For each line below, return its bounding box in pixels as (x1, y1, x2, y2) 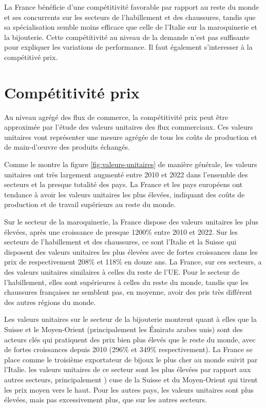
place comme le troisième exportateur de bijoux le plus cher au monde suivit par (4, 354, 258, 364)
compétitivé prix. (4, 51, 58, 62)
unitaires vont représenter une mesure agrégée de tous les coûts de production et (4, 131, 257, 142)
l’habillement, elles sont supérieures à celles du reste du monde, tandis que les (4, 276, 249, 287)
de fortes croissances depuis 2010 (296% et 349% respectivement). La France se (4, 344, 253, 355)
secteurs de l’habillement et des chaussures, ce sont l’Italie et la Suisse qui (4, 236, 237, 247)
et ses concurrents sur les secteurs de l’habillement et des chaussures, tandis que (4, 11, 256, 22)
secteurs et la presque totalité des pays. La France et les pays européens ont (4, 179, 243, 190)
